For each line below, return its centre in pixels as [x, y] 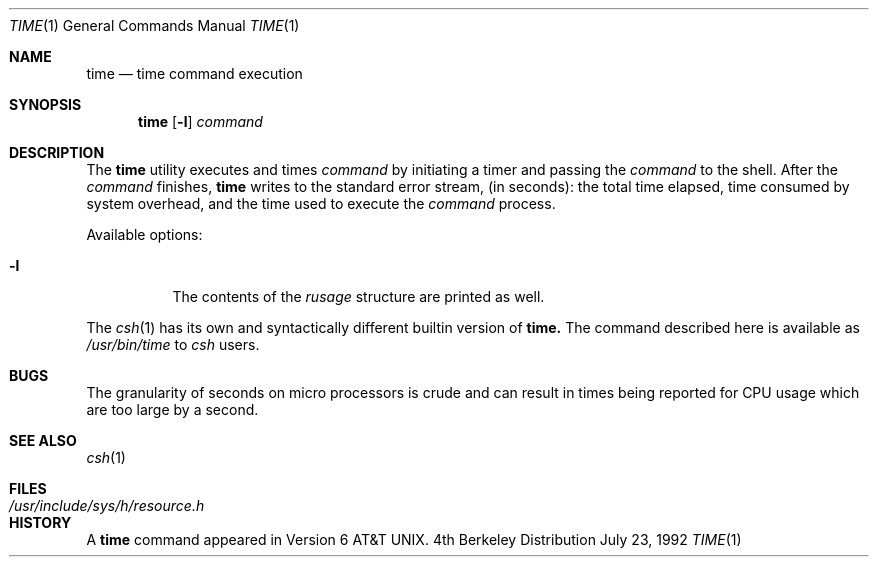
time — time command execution [194, 73]
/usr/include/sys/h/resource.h [107, 505]
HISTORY [40, 522]
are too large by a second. [172, 409]
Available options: [144, 234]
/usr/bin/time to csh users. [173, 344]
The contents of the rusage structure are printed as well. [358, 296]
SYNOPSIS [45, 104]
